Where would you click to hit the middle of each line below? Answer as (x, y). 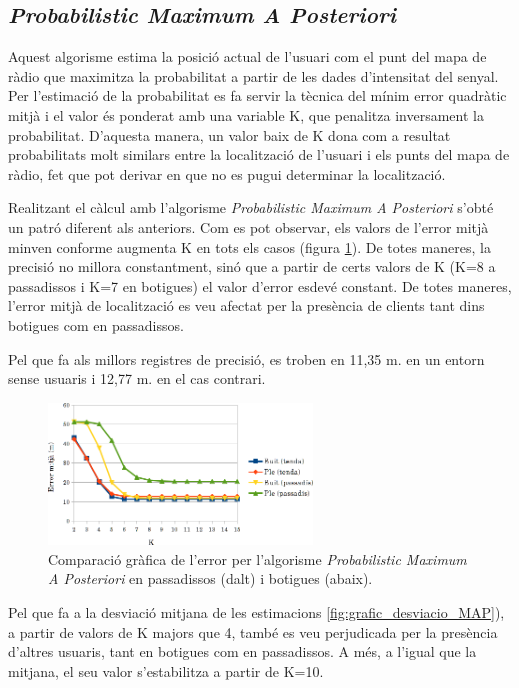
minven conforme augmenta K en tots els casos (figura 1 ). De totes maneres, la (249, 246)
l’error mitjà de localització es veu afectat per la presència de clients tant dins (246, 305)
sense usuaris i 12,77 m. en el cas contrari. (137, 378)
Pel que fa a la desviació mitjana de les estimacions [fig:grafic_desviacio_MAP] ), (256, 612)
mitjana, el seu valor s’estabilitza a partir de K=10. (166, 670)
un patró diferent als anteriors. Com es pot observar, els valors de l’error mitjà (248, 226)
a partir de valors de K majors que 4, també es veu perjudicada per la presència (253, 631)
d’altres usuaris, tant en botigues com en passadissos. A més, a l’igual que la (242, 651)
